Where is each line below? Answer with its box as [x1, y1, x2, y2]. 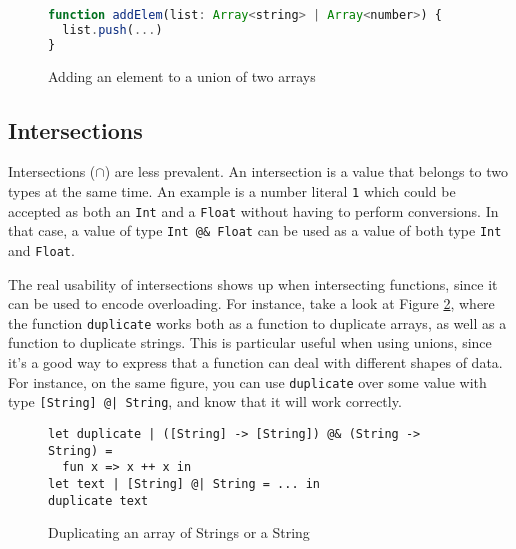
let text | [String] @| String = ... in [48, 476, 321, 491]
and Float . [8, 239, 75, 260]
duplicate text [48, 493, 149, 508]
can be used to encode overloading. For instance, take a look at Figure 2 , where [8, 293, 495, 314]
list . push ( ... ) [62, 22, 163, 37]
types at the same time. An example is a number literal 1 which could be [8, 181, 456, 202]
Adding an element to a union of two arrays [48, 65, 316, 86]
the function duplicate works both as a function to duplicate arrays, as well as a [8, 312, 507, 333]
